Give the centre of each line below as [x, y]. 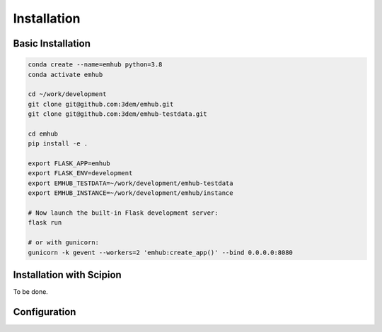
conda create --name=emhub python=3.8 [95, 65]
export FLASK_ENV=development [80, 173]
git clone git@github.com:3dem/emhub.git [101, 104]
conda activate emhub [65, 75]
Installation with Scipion [67, 274]
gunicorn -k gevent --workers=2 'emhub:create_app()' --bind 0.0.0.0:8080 [161, 252]
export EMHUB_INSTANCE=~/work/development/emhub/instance [131, 193]
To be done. [31, 292]
